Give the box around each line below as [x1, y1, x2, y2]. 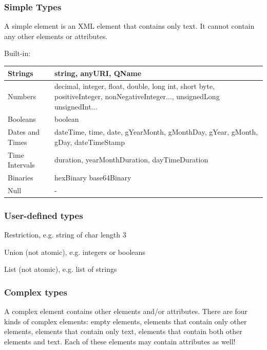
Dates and [8, 126, 40, 137]
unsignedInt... [54, 101, 98, 112]
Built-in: [4, 48, 31, 59]
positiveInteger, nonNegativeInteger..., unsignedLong [54, 90, 220, 101]
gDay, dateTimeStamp [54, 136, 125, 147]
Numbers [8, 90, 36, 101]
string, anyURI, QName [54, 67, 142, 78]
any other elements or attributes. [4, 30, 108, 41]
